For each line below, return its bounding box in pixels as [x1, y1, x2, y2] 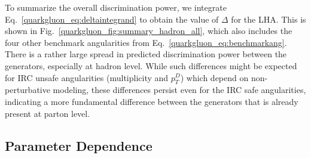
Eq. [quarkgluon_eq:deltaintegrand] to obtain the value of [5, 13, 219, 25]
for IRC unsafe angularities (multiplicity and [5, 71, 169, 83]
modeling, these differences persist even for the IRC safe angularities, [53, 83, 306, 96]
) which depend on [180, 71, 249, 83]
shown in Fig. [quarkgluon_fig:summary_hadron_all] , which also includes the [5, 24, 292, 37]
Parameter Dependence [5, 136, 153, 154]
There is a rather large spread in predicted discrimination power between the [5, 48, 287, 60]
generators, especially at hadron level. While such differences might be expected [5, 59, 297, 72]
